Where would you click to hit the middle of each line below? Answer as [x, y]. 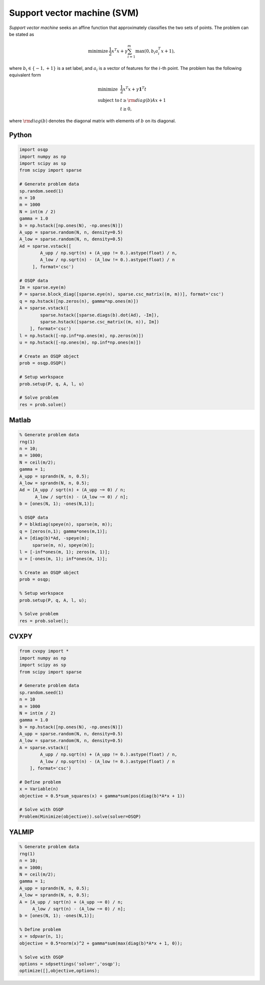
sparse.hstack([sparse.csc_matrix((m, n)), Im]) [100, 322]
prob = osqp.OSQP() [43, 363]
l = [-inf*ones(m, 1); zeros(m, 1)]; [65, 552]
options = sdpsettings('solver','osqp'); [70, 964]
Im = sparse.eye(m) [43, 287]
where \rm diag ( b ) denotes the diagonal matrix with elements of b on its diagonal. [93, 121]
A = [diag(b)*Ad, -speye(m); [54, 538]
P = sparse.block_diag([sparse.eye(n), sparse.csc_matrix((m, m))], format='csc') [122, 294]
